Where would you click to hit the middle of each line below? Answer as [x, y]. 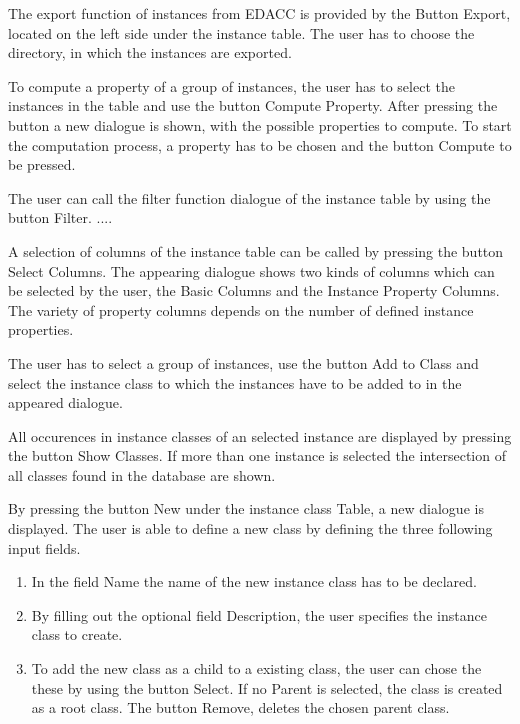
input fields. [44, 547]
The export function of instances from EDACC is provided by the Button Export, [259, 13]
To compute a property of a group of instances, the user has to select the [231, 85]
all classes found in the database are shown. [142, 474]
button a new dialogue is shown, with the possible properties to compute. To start [260, 124]
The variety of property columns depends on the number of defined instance [241, 309]
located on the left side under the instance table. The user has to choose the [241, 32]
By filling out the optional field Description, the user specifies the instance [259, 614]
